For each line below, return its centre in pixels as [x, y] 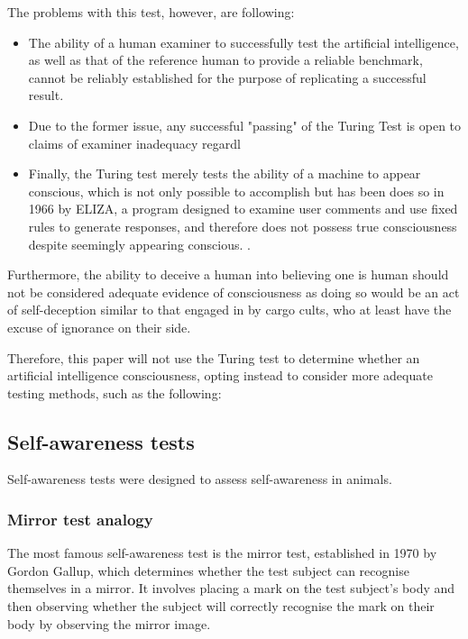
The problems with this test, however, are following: [151, 12]
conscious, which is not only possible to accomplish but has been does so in [236, 191]
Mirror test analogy [80, 519]
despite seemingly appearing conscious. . [139, 244]
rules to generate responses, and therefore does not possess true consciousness [243, 226]
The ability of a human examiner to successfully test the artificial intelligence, [243, 42]
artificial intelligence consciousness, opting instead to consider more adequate [220, 375]
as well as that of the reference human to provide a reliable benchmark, [225, 60]
